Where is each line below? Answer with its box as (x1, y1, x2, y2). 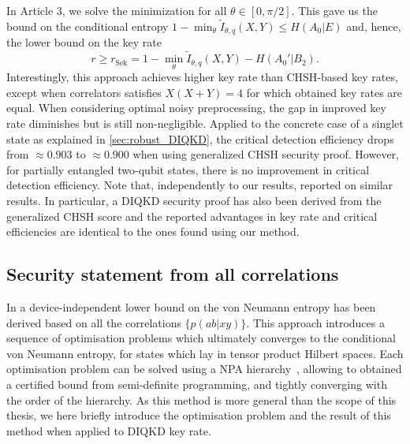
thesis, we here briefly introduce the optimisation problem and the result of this (6, 407, 391, 423)
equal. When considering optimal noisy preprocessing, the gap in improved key (6, 99, 386, 116)
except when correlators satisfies (6, 84, 162, 100)
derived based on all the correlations (6, 314, 181, 330)
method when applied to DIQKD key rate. (6, 422, 211, 438)
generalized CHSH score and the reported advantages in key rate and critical (6, 207, 378, 224)
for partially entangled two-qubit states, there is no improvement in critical (6, 161, 370, 177)
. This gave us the (291, 2, 378, 18)
